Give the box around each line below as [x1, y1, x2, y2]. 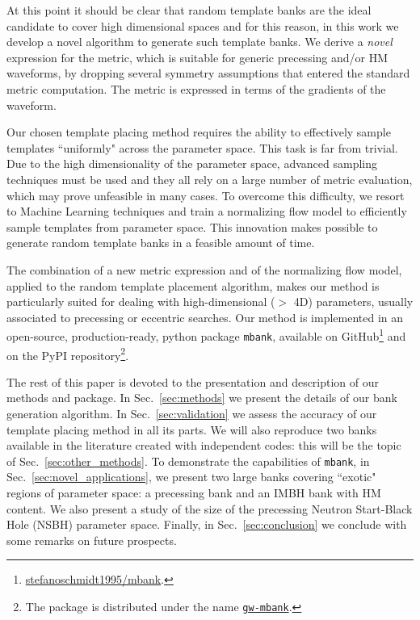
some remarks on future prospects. [6, 531, 177, 548]
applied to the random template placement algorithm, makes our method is [6, 277, 380, 294]
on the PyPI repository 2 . [6, 344, 129, 363]
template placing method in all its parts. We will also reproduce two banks [6, 421, 377, 438]
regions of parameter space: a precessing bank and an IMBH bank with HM [6, 484, 381, 501]
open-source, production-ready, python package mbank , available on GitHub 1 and [6, 325, 406, 344]
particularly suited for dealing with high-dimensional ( [6, 293, 275, 310]
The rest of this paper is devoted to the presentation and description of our [6, 373, 380, 390]
